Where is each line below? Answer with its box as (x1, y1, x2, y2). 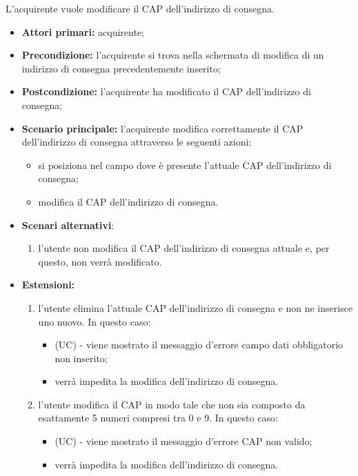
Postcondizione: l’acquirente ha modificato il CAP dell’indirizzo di (21, 84, 311, 99)
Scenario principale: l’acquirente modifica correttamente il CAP (21, 121, 304, 135)
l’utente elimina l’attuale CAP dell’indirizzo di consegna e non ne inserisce (38, 300, 353, 315)
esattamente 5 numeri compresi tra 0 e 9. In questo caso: (38, 410, 278, 425)
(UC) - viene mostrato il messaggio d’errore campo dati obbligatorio (54, 337, 344, 352)
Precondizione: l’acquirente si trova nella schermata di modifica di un (21, 48, 324, 62)
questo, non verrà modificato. (38, 254, 162, 268)
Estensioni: (21, 277, 75, 292)
